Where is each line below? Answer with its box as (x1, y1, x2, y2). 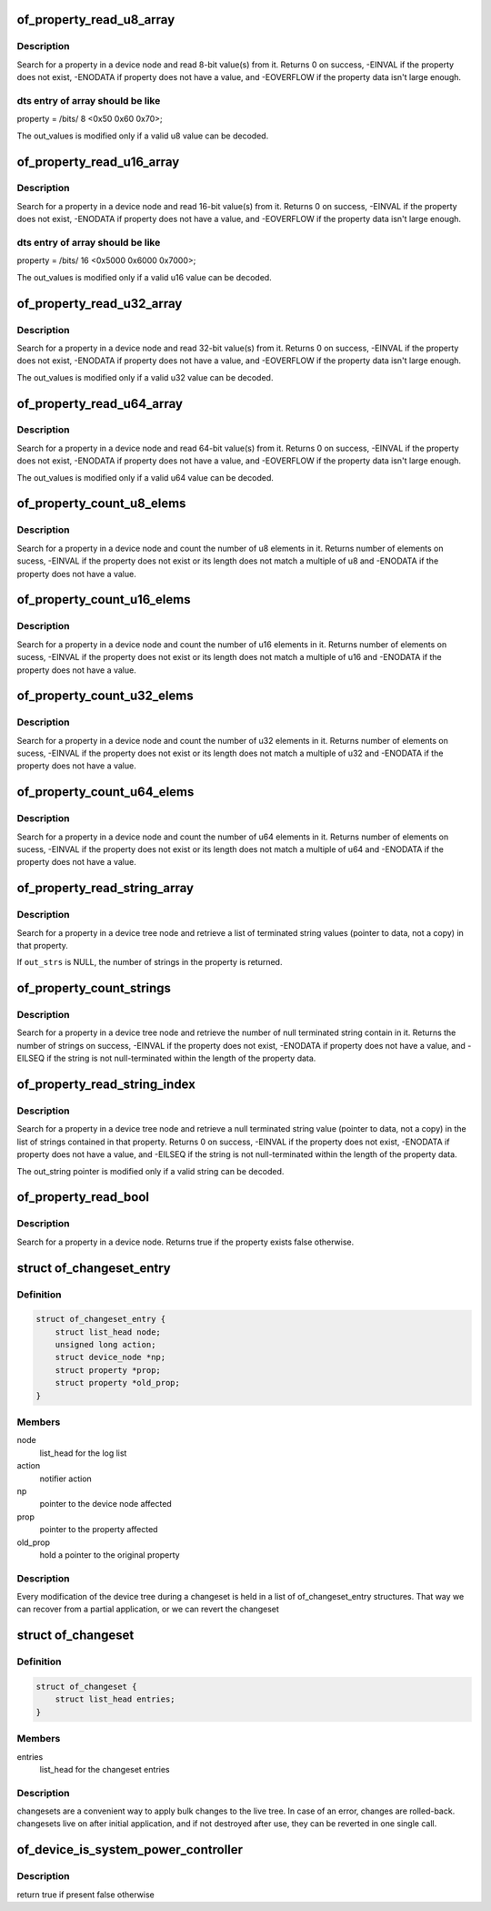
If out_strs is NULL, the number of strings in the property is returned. (16, 957, 283, 968)
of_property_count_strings (16, 981, 172, 996)
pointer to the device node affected (39, 1499, 172, 1509)
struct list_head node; (55, 1327, 161, 1337)
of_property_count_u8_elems (16, 496, 186, 512)
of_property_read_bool (16, 1189, 150, 1205)
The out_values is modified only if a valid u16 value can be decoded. (16, 271, 272, 282)
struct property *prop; (55, 1365, 161, 1375)
